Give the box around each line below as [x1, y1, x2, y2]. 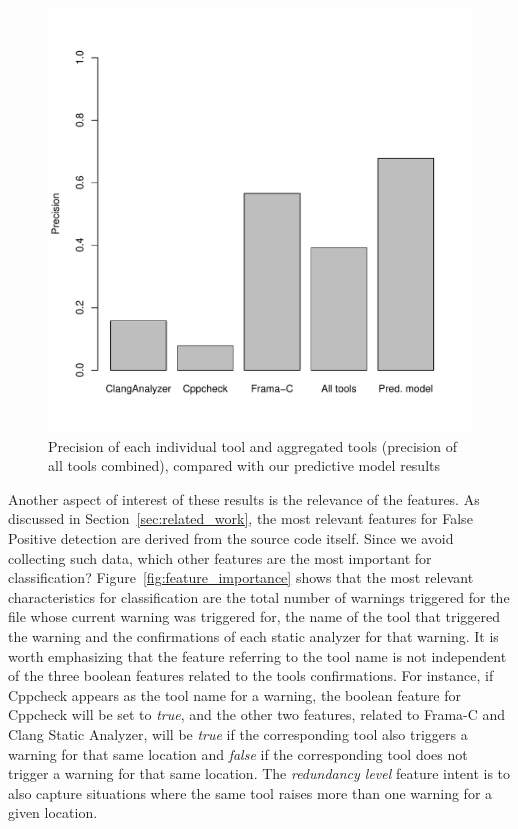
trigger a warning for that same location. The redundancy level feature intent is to [8, 763, 511, 784]
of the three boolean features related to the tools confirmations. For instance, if [8, 665, 494, 686]
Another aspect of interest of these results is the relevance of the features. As [8, 488, 480, 509]
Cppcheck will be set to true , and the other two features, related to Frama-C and [8, 704, 506, 725]
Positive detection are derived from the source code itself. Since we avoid [8, 527, 454, 548]
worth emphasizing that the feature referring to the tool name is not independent [8, 645, 507, 666]
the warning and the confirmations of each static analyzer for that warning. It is [8, 625, 499, 646]
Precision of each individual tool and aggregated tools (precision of [48, 435, 457, 456]
